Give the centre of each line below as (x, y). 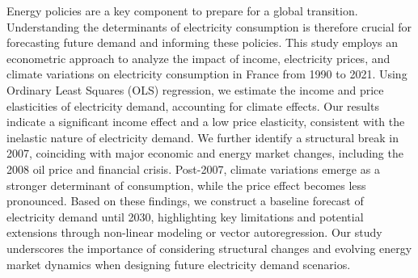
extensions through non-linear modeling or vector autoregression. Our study (194, 232)
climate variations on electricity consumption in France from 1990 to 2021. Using (207, 74)
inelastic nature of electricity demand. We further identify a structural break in (203, 137)
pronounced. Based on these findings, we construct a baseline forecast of (185, 201)
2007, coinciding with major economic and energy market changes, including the (205, 153)
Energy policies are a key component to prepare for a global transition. (182, 11)
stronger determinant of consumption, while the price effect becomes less (186, 185)
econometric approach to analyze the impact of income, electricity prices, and (198, 58)
